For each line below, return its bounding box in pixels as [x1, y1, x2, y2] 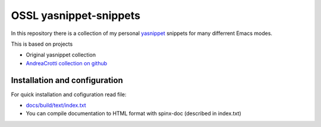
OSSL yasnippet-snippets [11, 9, 141, 22]
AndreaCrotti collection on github [26, 59, 108, 66]
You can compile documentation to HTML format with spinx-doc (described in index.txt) [26, 110, 241, 117]
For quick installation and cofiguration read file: [11, 91, 127, 98]
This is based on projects [11, 40, 73, 47]
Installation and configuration [11, 75, 123, 85]
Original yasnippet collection [26, 51, 96, 59]
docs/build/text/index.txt [26, 101, 86, 109]
